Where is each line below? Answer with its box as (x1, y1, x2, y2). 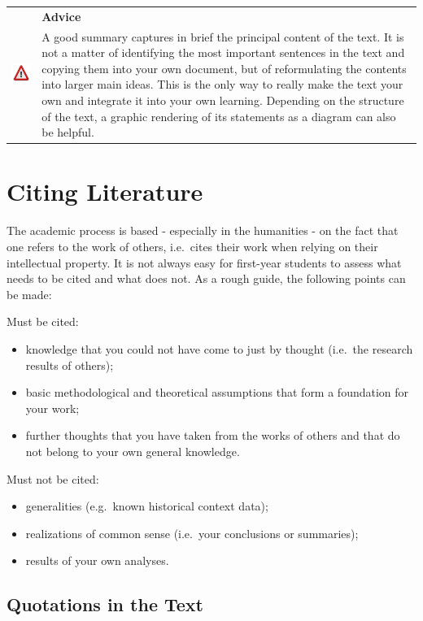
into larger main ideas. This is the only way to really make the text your (41, 76, 403, 93)
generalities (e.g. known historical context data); (25, 497, 268, 515)
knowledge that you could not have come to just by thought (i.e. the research (25, 340, 413, 357)
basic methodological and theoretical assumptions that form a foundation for (25, 384, 409, 401)
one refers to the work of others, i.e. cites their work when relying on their (7, 237, 378, 254)
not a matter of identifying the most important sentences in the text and (41, 44, 405, 61)
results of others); (25, 356, 114, 373)
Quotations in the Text (7, 592, 203, 617)
